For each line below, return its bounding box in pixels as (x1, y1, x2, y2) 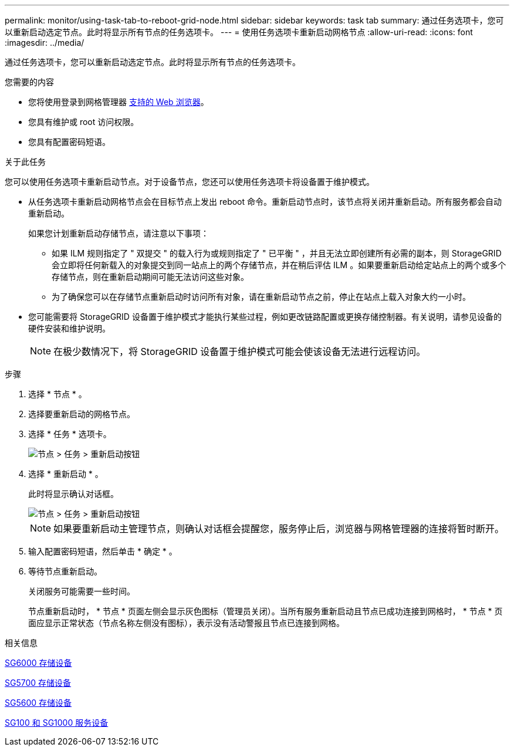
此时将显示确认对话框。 (28, 489, 119, 499)
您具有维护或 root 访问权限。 (28, 117, 139, 127)
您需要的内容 (5, 77, 54, 87)
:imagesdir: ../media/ (5, 38, 84, 48)
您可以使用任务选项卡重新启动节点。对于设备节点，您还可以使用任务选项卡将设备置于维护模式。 (5, 177, 374, 187)
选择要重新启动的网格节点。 (28, 409, 135, 419)
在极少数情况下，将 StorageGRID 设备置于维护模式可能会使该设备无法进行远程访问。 (53, 346, 426, 357)
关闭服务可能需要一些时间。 (28, 586, 135, 596)
